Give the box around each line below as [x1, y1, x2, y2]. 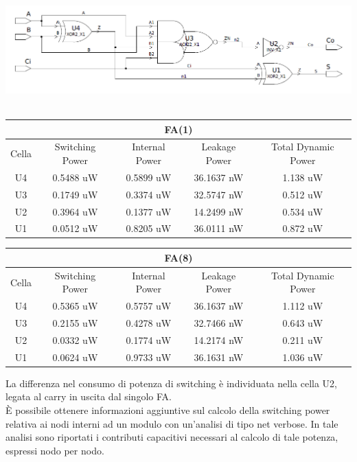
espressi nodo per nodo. [5, 443, 104, 457]
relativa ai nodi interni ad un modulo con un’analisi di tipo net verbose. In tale [5, 416, 338, 430]
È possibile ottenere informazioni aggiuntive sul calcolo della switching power [5, 403, 330, 417]
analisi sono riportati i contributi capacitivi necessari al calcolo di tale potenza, [5, 430, 338, 444]
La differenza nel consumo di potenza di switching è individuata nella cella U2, [5, 376, 337, 390]
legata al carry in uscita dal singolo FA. [5, 389, 172, 404]
